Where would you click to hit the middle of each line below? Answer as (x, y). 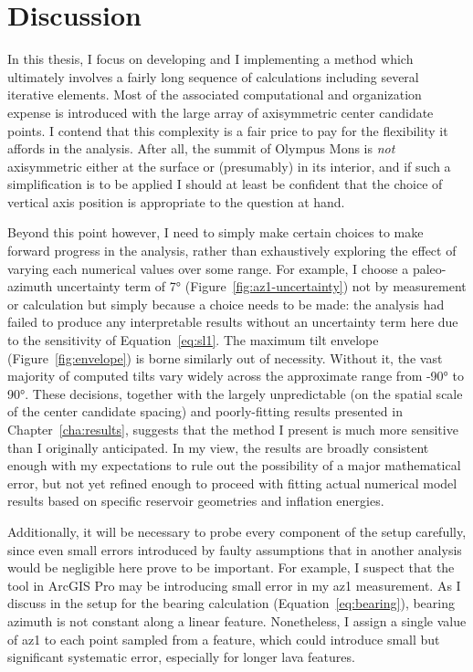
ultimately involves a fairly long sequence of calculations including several (213, 76)
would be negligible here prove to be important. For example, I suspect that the (231, 567)
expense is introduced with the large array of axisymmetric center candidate (221, 112)
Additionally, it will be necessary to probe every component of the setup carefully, (237, 531)
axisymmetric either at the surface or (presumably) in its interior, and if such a (229, 166)
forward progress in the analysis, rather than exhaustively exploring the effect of (232, 251)
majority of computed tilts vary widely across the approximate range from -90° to (236, 376)
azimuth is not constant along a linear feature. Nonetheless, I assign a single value (237, 620)
